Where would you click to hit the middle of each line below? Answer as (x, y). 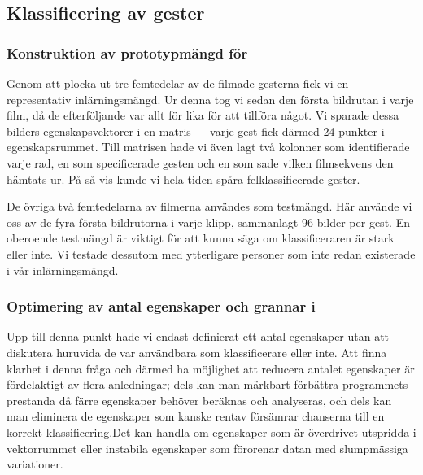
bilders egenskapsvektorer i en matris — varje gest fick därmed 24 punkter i (196, 131)
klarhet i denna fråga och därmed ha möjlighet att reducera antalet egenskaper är (211, 368)
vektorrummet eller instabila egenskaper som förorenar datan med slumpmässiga (207, 448)
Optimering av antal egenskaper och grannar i (161, 306)
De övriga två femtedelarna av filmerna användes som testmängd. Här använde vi (209, 206)
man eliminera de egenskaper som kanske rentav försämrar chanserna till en (196, 416)
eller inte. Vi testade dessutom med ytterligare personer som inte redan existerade (211, 253)
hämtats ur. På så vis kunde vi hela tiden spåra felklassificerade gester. (183, 179)
